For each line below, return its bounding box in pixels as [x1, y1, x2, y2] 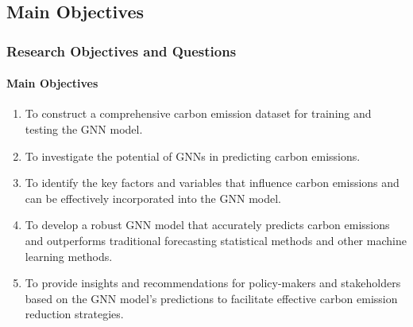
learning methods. [25, 247, 113, 264]
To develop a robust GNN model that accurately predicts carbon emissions [25, 216, 390, 233]
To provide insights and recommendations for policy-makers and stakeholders [25, 274, 401, 291]
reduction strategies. [25, 306, 124, 322]
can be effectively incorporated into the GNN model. [25, 189, 281, 206]
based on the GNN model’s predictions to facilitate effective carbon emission [25, 290, 398, 306]
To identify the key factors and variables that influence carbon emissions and [25, 174, 399, 191]
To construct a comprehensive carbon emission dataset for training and [25, 105, 372, 122]
